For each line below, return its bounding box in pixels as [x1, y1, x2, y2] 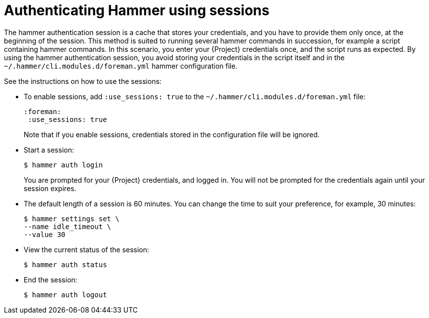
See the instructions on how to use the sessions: [4, 77, 162, 85]
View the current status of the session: [24, 245, 150, 254]
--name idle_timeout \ [24, 222, 112, 231]
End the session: [24, 275, 78, 284]
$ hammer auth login [24, 160, 103, 169]
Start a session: [24, 145, 74, 154]
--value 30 [24, 230, 66, 238]
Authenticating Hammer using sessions [4, 2, 270, 19]
